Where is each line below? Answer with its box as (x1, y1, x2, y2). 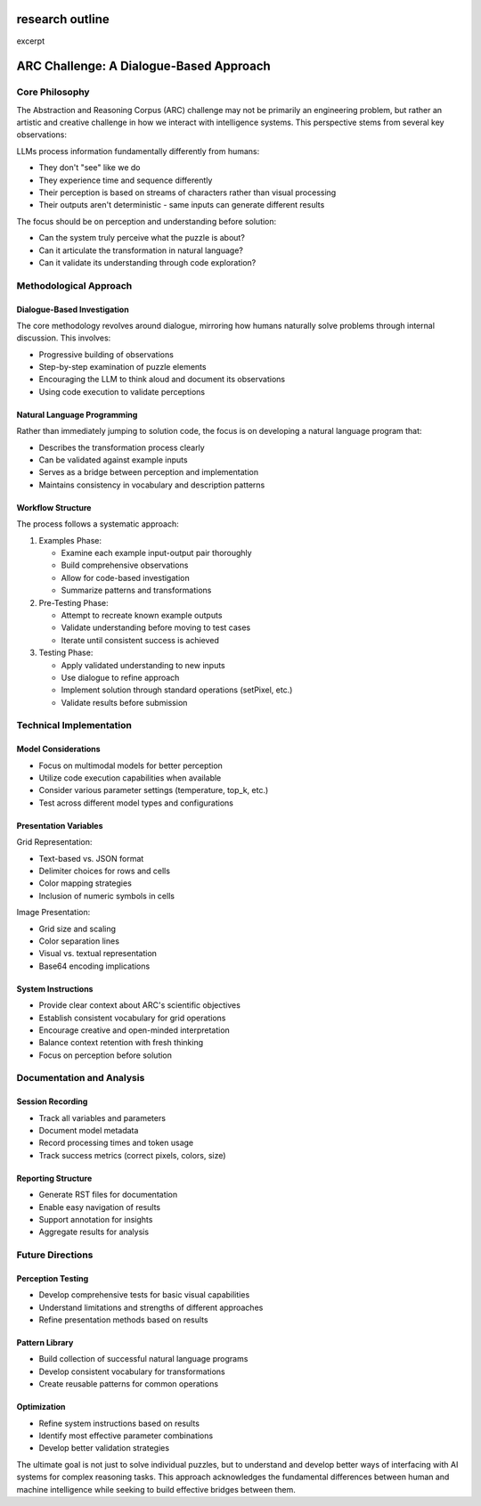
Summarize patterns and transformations (61, 585, 212, 596)
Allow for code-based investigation (61, 572, 191, 583)
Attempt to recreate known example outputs (61, 610, 223, 620)
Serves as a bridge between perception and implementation (38, 467, 258, 478)
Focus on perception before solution (38, 1050, 173, 1060)
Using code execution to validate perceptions (38, 386, 205, 397)
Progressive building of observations (38, 348, 174, 360)
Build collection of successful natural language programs (38, 1354, 249, 1364)
